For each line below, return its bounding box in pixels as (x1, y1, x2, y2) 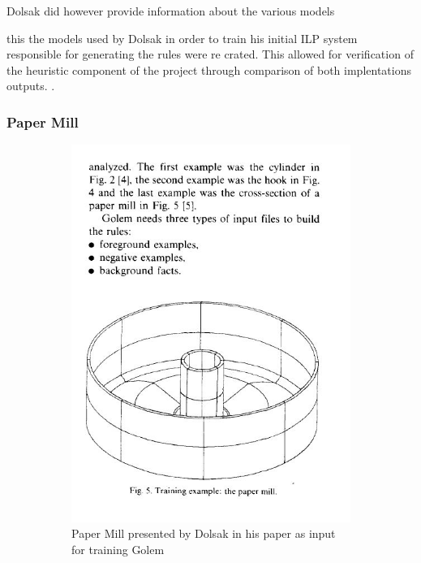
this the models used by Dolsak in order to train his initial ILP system (6, 29, 358, 46)
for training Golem (71, 541, 165, 558)
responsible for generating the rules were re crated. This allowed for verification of (6, 45, 414, 63)
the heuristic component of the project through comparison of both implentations (6, 61, 411, 78)
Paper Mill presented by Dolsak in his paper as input (71, 525, 336, 542)
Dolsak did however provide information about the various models (6, 2, 335, 19)
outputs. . (6, 77, 55, 94)
